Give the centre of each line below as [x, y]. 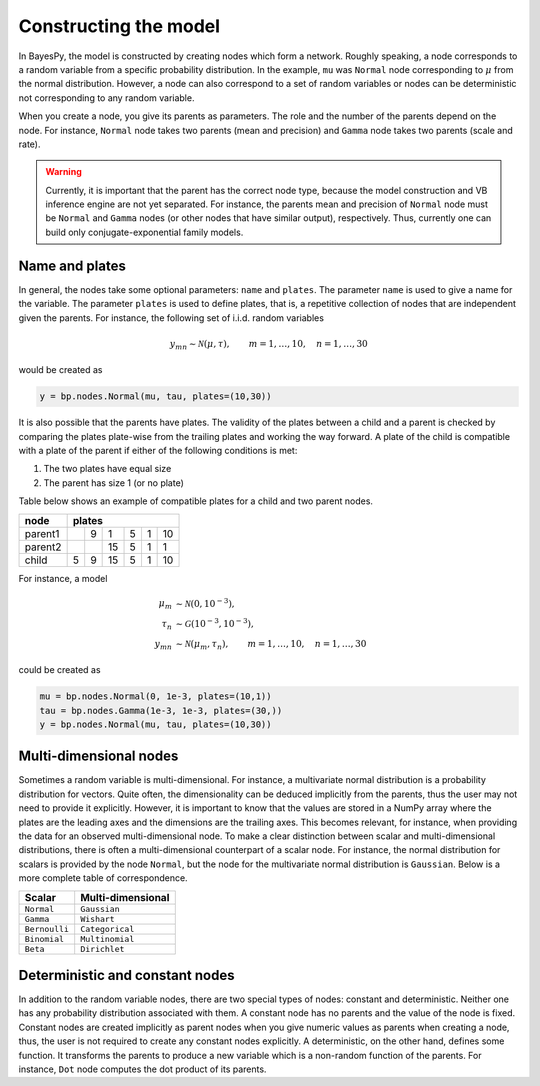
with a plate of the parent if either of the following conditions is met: [158, 451]
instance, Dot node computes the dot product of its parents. [142, 1069]
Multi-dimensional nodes [98, 756]
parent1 [42, 533]
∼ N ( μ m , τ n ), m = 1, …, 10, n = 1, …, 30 [271, 645]
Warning [63, 172]
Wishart [97, 918]
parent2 [43, 547]
